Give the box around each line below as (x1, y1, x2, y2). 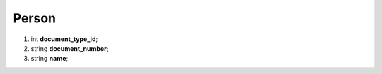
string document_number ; (30, 44, 109, 52)
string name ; (30, 54, 69, 63)
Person (13, 10, 57, 26)
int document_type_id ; (30, 35, 98, 43)
